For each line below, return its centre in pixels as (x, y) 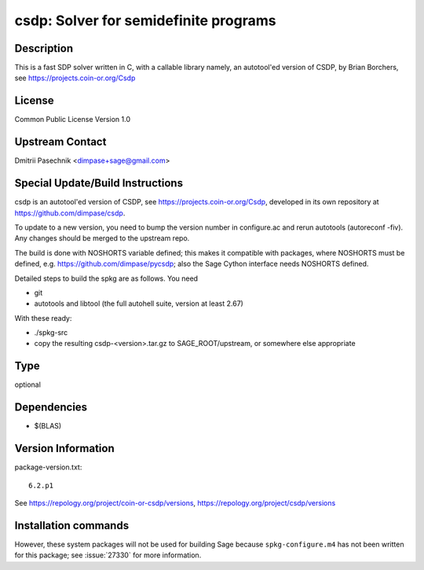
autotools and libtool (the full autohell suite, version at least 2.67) (139, 303)
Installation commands (72, 526)
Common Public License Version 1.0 (73, 120)
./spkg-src (51, 333)
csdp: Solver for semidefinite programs (145, 20)
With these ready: (43, 318)
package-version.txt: (48, 467)
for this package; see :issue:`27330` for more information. (108, 555)
